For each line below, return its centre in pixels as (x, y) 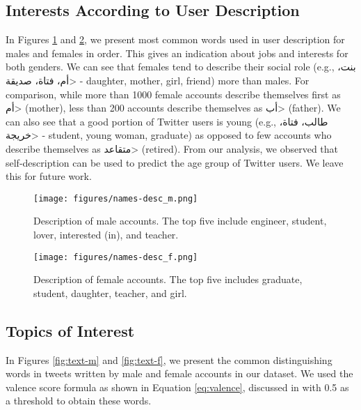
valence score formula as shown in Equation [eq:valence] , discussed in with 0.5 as (177, 387)
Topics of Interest (70, 330)
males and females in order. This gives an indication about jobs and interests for (177, 53)
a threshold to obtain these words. (79, 401)
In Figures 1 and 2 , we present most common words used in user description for (175, 39)
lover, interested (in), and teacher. (106, 234)
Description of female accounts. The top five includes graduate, (168, 279)
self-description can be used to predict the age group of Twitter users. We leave (175, 162)
